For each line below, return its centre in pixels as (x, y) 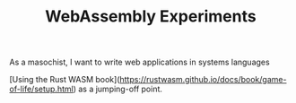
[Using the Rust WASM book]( (65, 80)
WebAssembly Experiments (151, 17)
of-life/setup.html (41, 89)
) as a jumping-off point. (118, 89)
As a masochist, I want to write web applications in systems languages (140, 62)
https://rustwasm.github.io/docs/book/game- (203, 80)
